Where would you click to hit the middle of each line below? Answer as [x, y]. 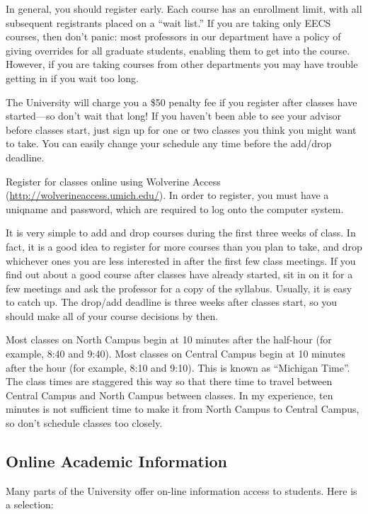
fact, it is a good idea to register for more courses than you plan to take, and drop [184, 246]
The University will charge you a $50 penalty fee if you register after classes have [182, 102]
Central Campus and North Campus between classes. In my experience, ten [169, 395]
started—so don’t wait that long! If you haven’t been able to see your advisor [174, 116]
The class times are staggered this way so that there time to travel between [169, 381]
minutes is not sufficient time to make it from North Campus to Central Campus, [183, 409]
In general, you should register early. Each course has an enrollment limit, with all [184, 8]
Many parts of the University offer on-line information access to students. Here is [182, 490]
